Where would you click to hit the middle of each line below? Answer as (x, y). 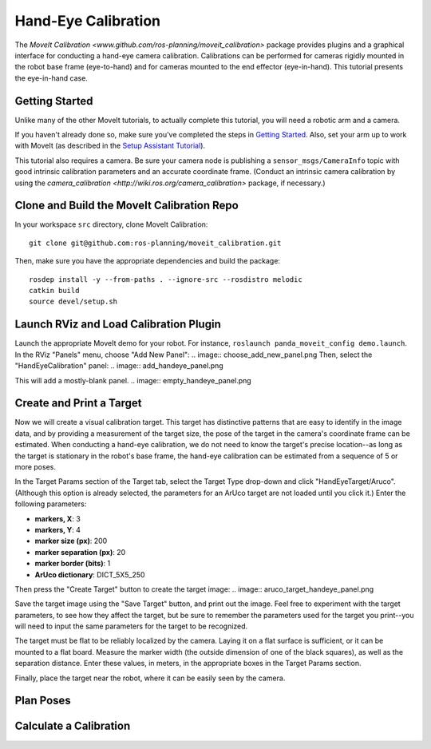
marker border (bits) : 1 (73, 564)
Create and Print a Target (78, 403)
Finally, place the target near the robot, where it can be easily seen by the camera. (150, 678)
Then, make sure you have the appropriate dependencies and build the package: (148, 261)
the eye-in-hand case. (51, 78)
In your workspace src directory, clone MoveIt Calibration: (111, 224)
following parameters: (51, 504)
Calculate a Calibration (73, 726)
